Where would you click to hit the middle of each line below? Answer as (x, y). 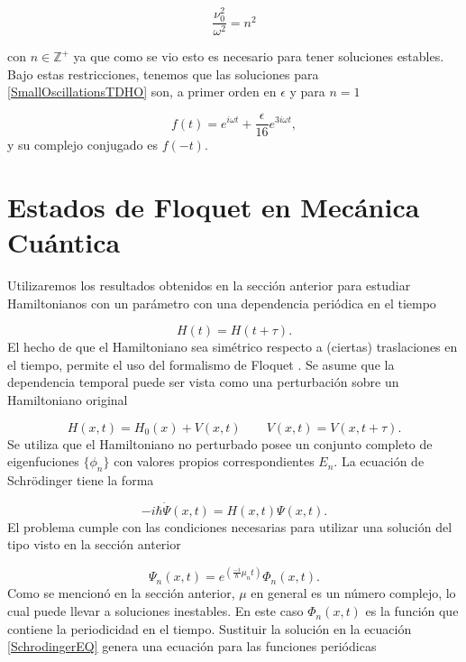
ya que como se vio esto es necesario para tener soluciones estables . (259, 56)
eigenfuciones (43, 461)
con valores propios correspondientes (214, 461)
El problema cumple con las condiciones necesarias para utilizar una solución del (230, 526)
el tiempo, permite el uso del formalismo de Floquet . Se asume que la (201, 364)
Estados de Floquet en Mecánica (214, 206)
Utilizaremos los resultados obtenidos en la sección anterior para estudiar (209, 285)
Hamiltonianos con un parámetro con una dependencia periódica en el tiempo (222, 303)
